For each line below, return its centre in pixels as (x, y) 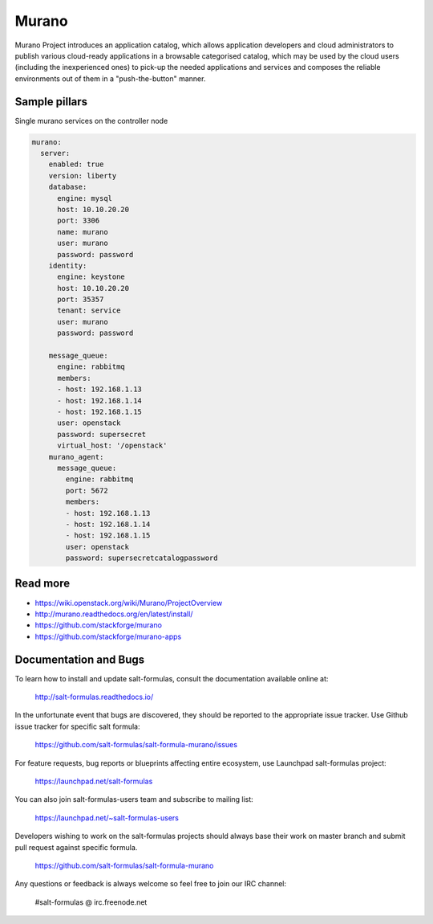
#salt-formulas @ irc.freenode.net (91, 902)
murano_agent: (76, 457)
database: (68, 187)
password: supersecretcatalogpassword (142, 558)
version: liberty (83, 176)
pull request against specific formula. (76, 847)
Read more (42, 584)
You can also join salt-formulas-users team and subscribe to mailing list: (134, 799)
